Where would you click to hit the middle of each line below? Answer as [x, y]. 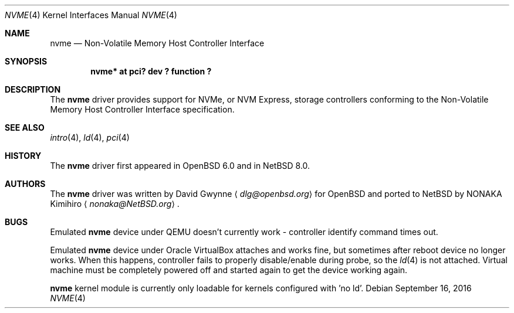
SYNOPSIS [26, 61]
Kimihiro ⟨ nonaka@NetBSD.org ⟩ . [115, 204]
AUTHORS [25, 184]
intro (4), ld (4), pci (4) [90, 137]
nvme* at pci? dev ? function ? [151, 71]
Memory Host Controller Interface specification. [142, 109]
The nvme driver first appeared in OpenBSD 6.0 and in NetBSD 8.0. [180, 166]
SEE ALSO [25, 127]
